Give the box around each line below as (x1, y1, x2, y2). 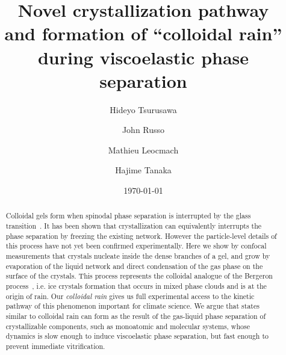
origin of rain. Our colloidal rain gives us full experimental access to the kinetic (5, 291, 255, 301)
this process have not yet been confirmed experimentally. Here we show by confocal (5, 241, 267, 251)
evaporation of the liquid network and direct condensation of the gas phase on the (5, 261, 263, 271)
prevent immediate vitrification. (5, 341, 105, 351)
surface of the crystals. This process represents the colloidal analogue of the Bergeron (5, 271, 273, 281)
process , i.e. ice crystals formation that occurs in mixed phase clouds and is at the (5, 281, 267, 291)
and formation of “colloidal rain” (4, 21, 282, 46)
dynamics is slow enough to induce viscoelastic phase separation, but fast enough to (5, 331, 269, 341)
